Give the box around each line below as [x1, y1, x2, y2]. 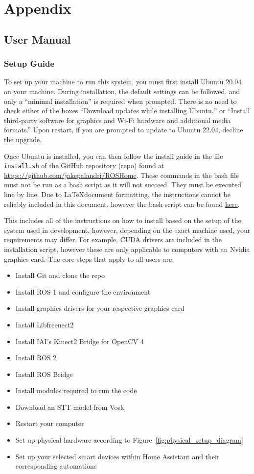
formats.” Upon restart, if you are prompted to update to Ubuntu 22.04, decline [4, 125, 243, 135]
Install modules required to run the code [15, 385, 137, 396]
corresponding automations [15, 461, 97, 471]
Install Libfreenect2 [15, 319, 74, 329]
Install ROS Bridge [15, 369, 73, 379]
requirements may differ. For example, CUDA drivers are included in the [4, 234, 222, 245]
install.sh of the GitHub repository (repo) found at [4, 160, 164, 171]
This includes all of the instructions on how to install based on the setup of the [4, 215, 241, 225]
